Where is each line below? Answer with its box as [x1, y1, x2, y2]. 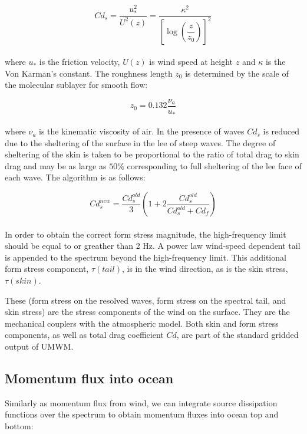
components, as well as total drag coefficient [5, 328, 164, 341]
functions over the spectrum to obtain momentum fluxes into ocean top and [5, 408, 279, 420]
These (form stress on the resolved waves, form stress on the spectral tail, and [5, 294, 286, 306]
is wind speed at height [149, 55, 233, 68]
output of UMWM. [5, 340, 74, 352]
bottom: [5, 419, 34, 432]
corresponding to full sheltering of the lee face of [127, 159, 302, 172]
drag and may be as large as [5, 159, 107, 172]
